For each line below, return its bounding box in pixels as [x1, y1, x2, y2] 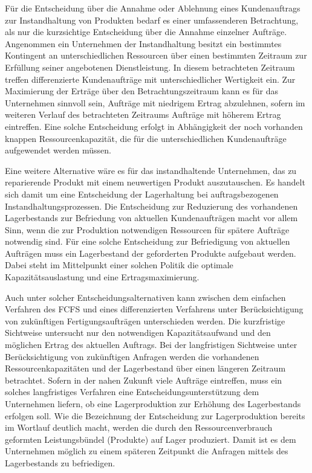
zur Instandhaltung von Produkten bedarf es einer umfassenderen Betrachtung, [5, 13, 299, 26]
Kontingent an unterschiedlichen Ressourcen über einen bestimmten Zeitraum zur [5, 49, 307, 62]
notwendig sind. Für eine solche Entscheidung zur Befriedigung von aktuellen [5, 235, 290, 248]
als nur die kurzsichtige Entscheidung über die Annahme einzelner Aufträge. [5, 25, 287, 38]
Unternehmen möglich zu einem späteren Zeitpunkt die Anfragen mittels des [5, 445, 288, 457]
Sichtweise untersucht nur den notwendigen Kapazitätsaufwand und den [5, 326, 271, 339]
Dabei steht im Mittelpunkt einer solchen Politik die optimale [5, 259, 233, 271]
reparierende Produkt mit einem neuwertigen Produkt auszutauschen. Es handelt [5, 176, 305, 188]
